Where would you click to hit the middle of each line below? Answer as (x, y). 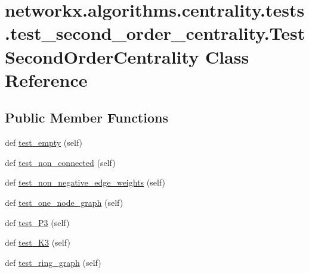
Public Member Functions (86, 117)
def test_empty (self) (44, 142)
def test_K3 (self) (38, 242)
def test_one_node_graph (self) (64, 202)
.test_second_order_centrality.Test (155, 33)
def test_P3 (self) (37, 222)
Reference (46, 79)
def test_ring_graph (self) (53, 262)
